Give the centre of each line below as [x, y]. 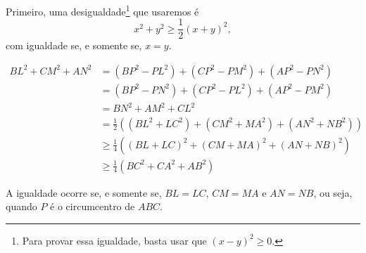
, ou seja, [333, 192]
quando [21, 206]
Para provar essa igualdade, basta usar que [114, 240]
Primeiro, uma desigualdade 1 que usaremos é [102, 10]
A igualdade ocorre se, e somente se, [84, 192]
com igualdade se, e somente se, [74, 45]
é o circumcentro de [93, 206]
